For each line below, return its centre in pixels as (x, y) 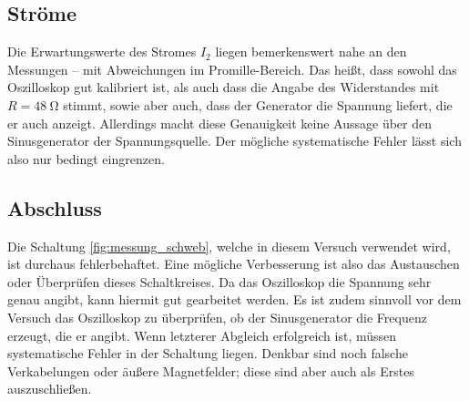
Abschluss (55, 207)
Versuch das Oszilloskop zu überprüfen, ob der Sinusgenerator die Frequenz (217, 317)
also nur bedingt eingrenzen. (86, 158)
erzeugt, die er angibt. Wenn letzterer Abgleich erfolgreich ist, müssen (202, 335)
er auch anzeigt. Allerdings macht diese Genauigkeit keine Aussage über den (219, 123)
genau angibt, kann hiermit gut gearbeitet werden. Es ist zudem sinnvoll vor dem (234, 299)
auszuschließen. (50, 389)
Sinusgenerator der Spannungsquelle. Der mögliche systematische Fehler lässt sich (234, 141)
